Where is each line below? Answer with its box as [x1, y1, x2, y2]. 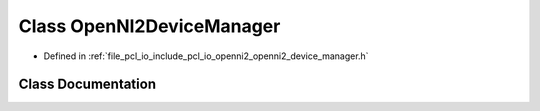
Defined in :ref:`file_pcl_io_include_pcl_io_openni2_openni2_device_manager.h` [43, 50, 369, 62]
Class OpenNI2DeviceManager [18, 15, 281, 37]
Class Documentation [18, 76, 157, 93]
